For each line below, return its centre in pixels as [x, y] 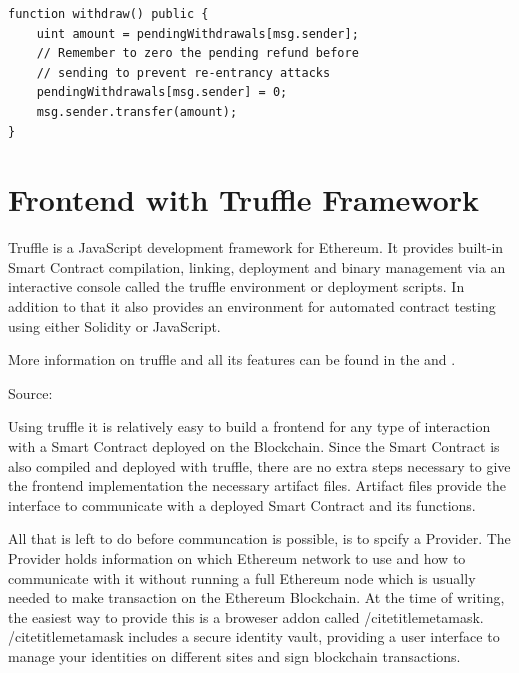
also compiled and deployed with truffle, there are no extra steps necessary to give [259, 465]
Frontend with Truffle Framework [244, 199]
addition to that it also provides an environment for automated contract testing [252, 306]
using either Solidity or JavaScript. [114, 325]
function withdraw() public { [108, 14]
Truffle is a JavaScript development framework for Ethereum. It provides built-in [256, 247]
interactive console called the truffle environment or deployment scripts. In [236, 286]
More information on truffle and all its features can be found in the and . [232, 359]
